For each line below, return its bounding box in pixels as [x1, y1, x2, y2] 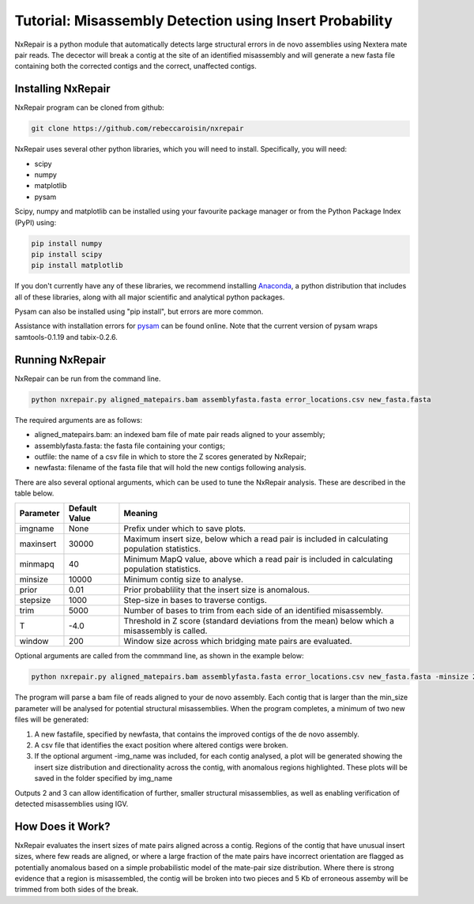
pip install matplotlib [31, 261, 124, 270]
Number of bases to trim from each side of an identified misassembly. [123, 605, 383, 616]
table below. [14, 488, 55, 498]
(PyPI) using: [14, 217, 57, 227]
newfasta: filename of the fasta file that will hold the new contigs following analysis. [34, 463, 307, 473]
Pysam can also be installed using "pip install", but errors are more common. [14, 307, 264, 316]
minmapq [19, 559, 55, 570]
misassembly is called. [123, 625, 208, 636]
